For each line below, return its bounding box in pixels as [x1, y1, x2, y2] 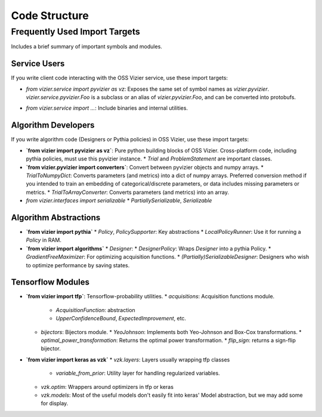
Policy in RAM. [26, 236, 62, 244]
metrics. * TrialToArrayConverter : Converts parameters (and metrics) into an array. [26, 189, 230, 196]
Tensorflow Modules [11, 277, 89, 288]
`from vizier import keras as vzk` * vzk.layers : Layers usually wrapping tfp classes [26, 356, 230, 363]
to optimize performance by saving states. [26, 261, 130, 268]
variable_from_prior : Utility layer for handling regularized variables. [55, 370, 220, 377]
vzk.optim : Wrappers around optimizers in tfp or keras [41, 383, 174, 390]
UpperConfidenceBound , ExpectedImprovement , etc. [55, 315, 187, 322]
